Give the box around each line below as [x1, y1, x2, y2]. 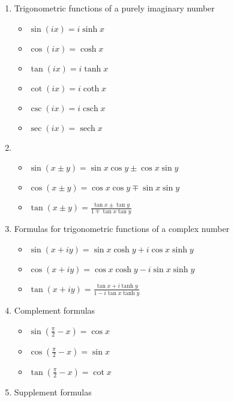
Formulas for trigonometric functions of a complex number [14, 222, 230, 235]
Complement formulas [14, 303, 95, 316]
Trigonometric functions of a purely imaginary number [14, 2, 215, 14]
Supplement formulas [14, 385, 92, 398]
